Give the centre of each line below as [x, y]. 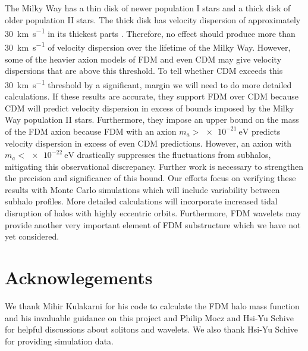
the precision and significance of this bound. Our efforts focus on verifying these [150, 178]
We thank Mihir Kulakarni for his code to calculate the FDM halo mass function [152, 305]
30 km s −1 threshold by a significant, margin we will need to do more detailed [148, 83]
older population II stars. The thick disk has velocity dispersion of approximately [153, 19]
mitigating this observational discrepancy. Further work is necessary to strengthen [154, 166]
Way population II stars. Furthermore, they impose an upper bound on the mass [152, 119]
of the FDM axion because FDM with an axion [91, 131]
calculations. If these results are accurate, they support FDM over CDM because [152, 96]
